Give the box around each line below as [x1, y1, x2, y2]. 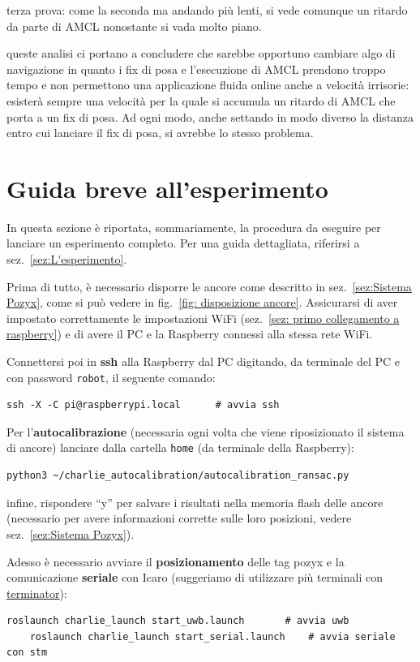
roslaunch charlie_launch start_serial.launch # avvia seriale [29, 630, 396, 643]
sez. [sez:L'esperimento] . [6, 251, 127, 268]
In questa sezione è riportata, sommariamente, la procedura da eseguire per [6, 218, 381, 235]
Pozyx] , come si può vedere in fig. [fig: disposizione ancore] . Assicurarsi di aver [6, 294, 398, 311]
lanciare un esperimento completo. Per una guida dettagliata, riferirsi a [6, 234, 360, 251]
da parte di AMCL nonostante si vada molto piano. [6, 17, 262, 34]
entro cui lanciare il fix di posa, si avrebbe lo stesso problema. [6, 124, 314, 141]
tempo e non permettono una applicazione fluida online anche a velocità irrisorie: [6, 76, 409, 93]
